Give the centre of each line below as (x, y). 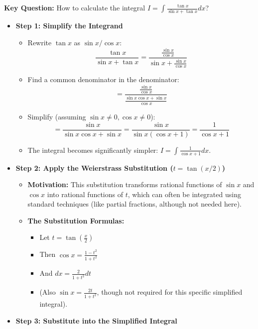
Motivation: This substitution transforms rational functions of (125, 184)
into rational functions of (85, 194)
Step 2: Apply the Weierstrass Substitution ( (94, 167)
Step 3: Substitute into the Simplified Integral (96, 320)
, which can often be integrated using (184, 194)
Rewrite (40, 42)
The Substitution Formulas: (76, 220)
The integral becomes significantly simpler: (93, 150)
